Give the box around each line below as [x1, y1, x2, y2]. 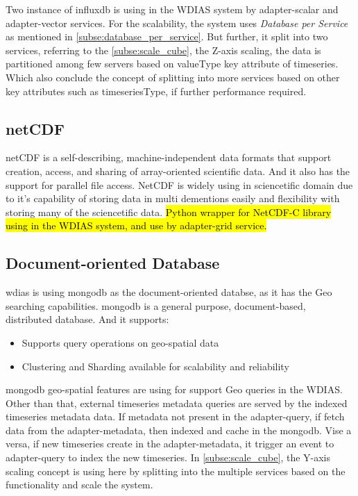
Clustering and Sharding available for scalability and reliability [22, 358, 289, 373]
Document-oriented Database [6, 252, 220, 274]
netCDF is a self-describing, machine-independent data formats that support [6, 150, 332, 165]
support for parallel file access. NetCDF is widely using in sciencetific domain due [6, 177, 353, 192]
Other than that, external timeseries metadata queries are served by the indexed [6, 395, 348, 410]
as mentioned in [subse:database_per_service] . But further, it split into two [6, 29, 328, 44]
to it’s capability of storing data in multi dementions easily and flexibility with [6, 191, 340, 206]
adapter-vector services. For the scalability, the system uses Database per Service [6, 15, 348, 30]
